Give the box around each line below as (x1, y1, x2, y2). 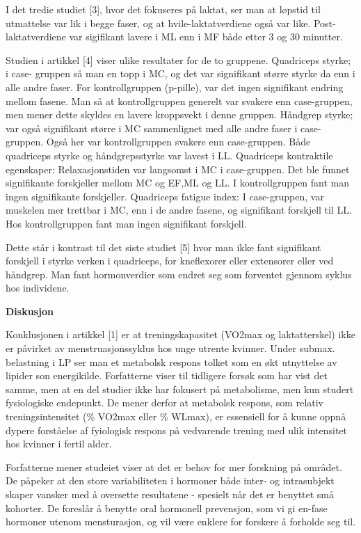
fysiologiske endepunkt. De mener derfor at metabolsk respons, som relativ (6, 395, 324, 410)
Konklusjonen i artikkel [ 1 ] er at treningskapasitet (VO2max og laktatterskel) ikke (6, 327, 355, 342)
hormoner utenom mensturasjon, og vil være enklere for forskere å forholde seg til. (6, 514, 356, 529)
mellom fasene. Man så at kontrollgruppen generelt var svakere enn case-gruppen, (6, 93, 353, 108)
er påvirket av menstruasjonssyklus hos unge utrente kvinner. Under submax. (6, 341, 335, 356)
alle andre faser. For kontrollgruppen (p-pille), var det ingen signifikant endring (6, 79, 344, 94)
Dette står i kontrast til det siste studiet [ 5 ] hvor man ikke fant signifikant (6, 239, 321, 254)
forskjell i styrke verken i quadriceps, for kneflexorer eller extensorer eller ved (6, 253, 334, 268)
